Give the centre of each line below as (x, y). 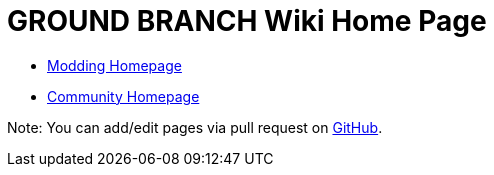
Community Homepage (123, 96)
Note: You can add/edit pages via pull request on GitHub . (195, 127)
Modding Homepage (114, 65)
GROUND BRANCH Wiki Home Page (247, 21)
